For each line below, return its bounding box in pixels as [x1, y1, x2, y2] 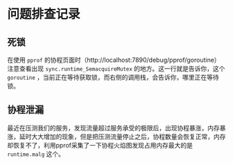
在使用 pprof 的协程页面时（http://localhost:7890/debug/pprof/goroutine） [7, 56, 221, 64]
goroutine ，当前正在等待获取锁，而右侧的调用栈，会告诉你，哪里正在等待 [7, 73, 220, 81]
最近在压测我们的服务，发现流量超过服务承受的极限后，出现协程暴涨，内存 [7, 123, 220, 132]
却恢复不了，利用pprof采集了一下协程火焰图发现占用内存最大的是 [7, 141, 193, 149]
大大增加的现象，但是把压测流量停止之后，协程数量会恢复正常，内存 [31, 132, 226, 141]
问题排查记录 [7, 6, 81, 22]
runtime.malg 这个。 [7, 150, 64, 158]
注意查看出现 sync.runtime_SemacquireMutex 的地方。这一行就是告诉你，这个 [7, 64, 225, 73]
